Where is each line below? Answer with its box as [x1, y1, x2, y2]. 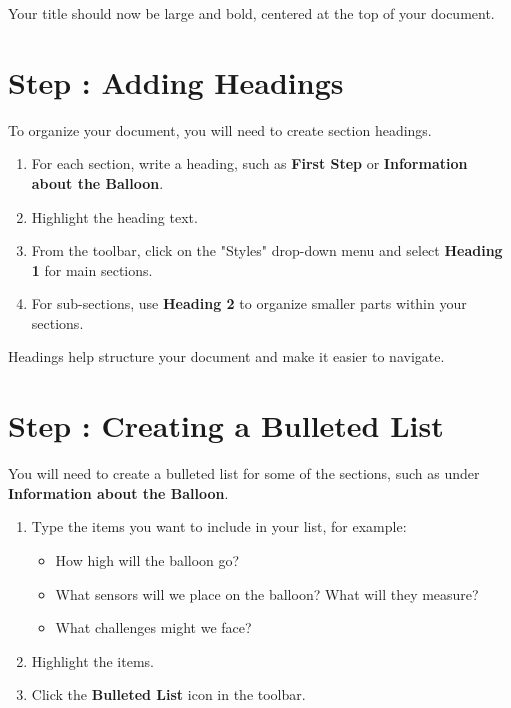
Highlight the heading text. [31, 206, 198, 227]
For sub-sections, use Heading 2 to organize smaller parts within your [31, 293, 467, 314]
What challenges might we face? [55, 617, 252, 638]
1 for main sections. [31, 259, 153, 280]
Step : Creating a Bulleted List [8, 405, 444, 446]
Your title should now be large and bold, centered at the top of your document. [8, 3, 495, 23]
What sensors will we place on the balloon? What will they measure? [55, 583, 479, 604]
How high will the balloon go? [55, 549, 240, 570]
